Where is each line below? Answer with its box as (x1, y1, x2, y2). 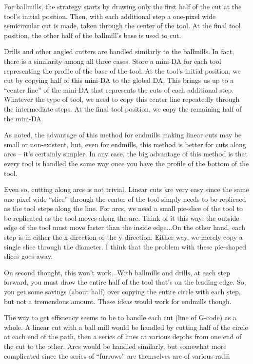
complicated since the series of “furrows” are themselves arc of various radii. (4, 350, 231, 361)
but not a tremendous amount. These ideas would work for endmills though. (4, 296, 232, 306)
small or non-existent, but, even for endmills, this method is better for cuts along (4, 139, 246, 149)
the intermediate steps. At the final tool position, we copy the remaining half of (4, 103, 242, 114)
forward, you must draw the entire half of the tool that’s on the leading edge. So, (4, 277, 246, 287)
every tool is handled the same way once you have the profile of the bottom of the (4, 158, 249, 168)
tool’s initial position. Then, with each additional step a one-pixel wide (4, 11, 216, 21)
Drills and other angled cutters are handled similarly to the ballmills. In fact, (4, 46, 234, 57)
